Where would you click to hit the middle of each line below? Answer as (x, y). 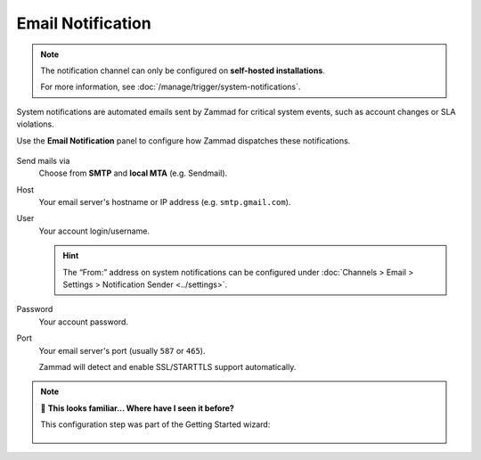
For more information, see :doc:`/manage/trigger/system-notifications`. (171, 87)
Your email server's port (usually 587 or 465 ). (122, 350)
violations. (35, 124)
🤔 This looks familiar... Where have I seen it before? (138, 408)
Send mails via (43, 160)
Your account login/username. (94, 231)
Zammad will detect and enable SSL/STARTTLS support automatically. (167, 366)
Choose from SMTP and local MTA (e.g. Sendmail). (133, 173)
